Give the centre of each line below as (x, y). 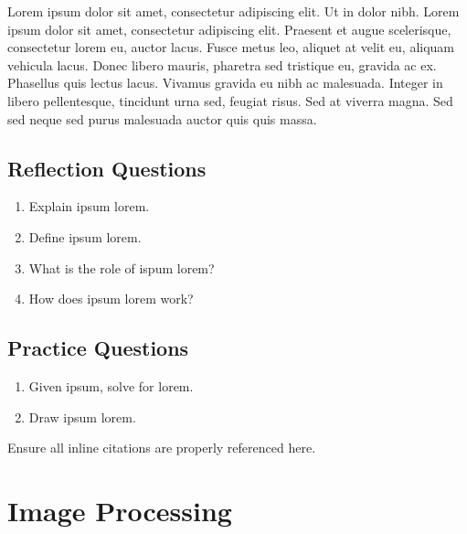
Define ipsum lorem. (85, 236)
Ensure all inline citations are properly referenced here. (162, 448)
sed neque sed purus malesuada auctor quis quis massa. (162, 118)
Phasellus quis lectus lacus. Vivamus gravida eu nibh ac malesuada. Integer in (225, 83)
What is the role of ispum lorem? (122, 267)
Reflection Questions (107, 168)
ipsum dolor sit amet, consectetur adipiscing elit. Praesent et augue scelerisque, (229, 29)
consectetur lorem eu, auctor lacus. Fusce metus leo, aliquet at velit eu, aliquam (231, 47)
